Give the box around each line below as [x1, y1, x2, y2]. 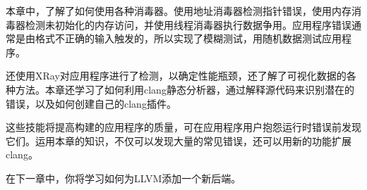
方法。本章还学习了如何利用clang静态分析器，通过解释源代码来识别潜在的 [15, 82, 354, 96]
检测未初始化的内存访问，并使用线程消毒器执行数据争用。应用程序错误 [25, 17, 351, 32]
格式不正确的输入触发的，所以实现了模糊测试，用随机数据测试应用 [35, 31, 342, 46]
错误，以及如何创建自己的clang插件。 [6, 96, 176, 110]
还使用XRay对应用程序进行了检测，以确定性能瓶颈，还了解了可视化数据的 [6, 68, 347, 83]
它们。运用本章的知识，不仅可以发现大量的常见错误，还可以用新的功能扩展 [6, 133, 351, 148]
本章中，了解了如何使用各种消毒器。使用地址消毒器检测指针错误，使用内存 [6, 4, 351, 18]
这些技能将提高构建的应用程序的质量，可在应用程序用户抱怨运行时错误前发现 [6, 120, 361, 134]
